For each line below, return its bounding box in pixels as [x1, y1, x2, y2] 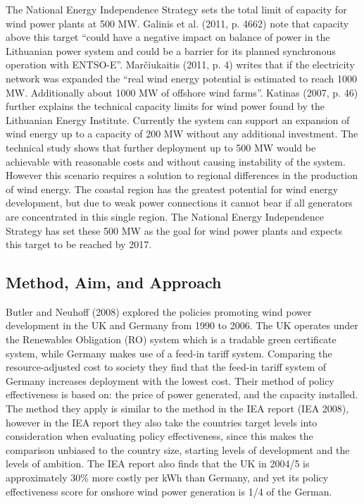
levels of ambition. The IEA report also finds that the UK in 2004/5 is [6, 456, 310, 471]
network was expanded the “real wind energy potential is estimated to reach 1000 [6, 70, 357, 85]
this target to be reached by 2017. [6, 237, 152, 252]
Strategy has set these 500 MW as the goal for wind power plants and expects [6, 223, 343, 238]
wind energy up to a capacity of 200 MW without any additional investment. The [6, 126, 358, 141]
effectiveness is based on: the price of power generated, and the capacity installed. [6, 387, 358, 402]
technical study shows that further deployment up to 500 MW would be [6, 140, 316, 154]
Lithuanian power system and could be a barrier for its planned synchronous [6, 43, 336, 58]
